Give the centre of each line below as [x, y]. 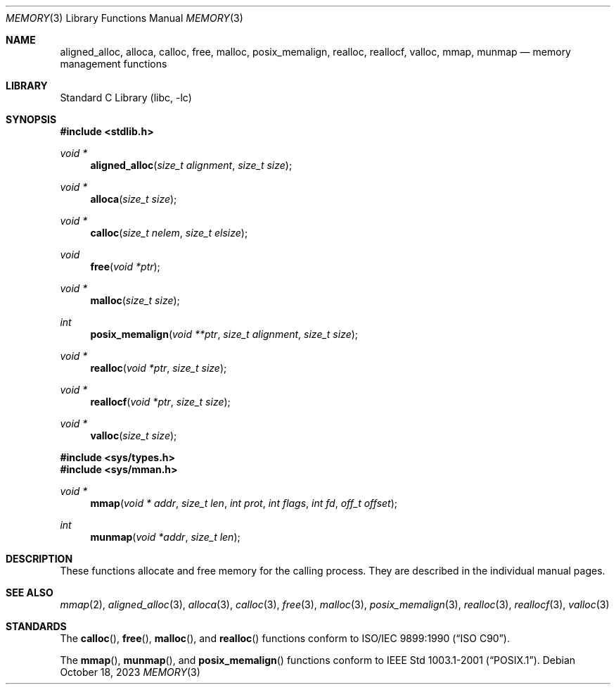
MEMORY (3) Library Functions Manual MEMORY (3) [124, 18]
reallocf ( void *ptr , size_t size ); [160, 402]
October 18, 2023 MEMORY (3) [130, 672]
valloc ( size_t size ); [134, 435]
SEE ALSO [30, 592]
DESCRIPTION [39, 559]
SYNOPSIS [31, 119]
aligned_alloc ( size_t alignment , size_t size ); [191, 165]
